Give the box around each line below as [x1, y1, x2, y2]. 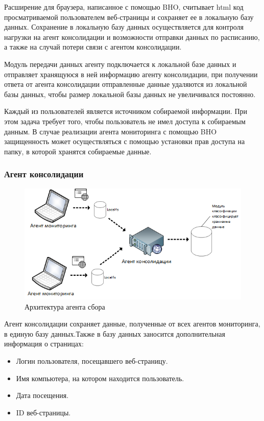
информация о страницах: [4, 338, 84, 349]
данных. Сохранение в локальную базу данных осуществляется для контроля [4, 21, 244, 32]
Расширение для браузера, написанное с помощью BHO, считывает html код [4, 2, 244, 12]
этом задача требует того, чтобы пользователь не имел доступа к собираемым [4, 115, 246, 126]
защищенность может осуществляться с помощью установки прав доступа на [4, 136, 245, 147]
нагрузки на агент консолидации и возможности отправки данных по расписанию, [4, 31, 260, 42]
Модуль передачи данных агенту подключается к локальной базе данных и [4, 58, 236, 69]
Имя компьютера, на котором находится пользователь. [16, 372, 184, 383]
